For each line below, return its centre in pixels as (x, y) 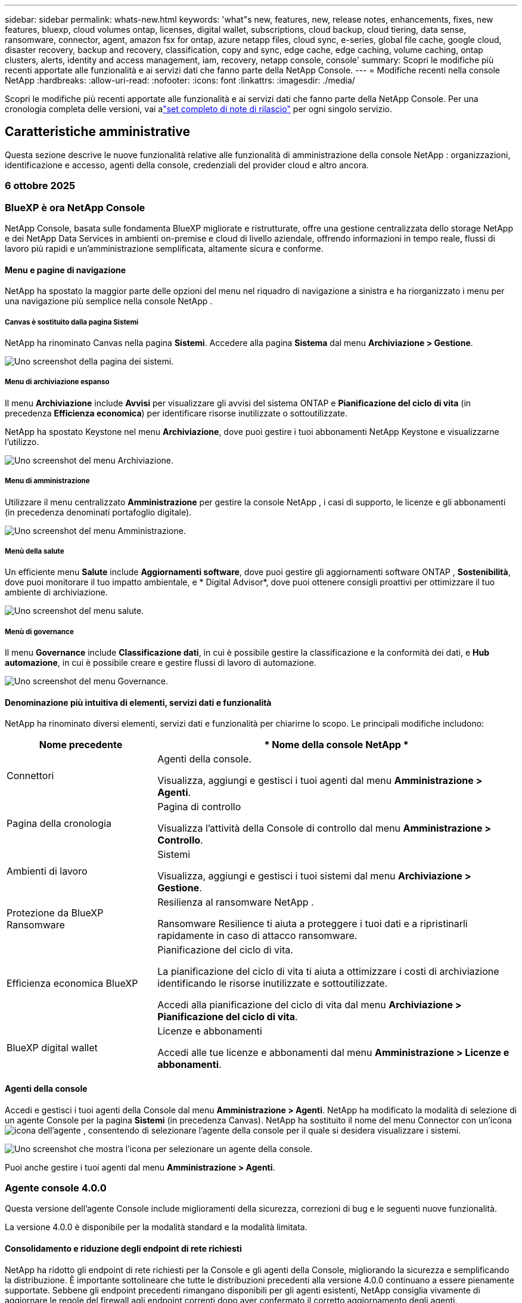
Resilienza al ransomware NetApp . (236, 902)
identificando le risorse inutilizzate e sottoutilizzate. (273, 984)
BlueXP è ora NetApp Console (75, 207)
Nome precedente (81, 745)
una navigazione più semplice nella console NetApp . (109, 301)
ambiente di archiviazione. (56, 592)
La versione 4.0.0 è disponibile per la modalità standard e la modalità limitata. (156, 1227)
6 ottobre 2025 (40, 186)
